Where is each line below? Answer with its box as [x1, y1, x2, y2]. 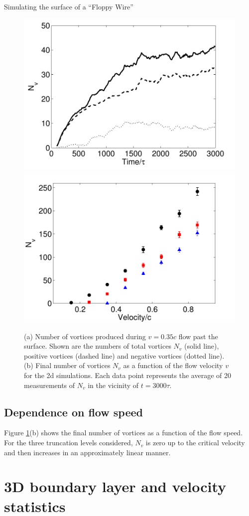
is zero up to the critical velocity [145, 437, 245, 448]
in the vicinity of [88, 380, 139, 390]
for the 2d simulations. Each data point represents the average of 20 [24, 370, 231, 381]
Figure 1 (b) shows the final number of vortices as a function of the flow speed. [4, 427, 243, 438]
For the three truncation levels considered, [4, 437, 133, 448]
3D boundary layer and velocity [4, 476, 227, 497]
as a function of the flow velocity [123, 360, 223, 371]
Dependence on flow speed [4, 404, 143, 419]
